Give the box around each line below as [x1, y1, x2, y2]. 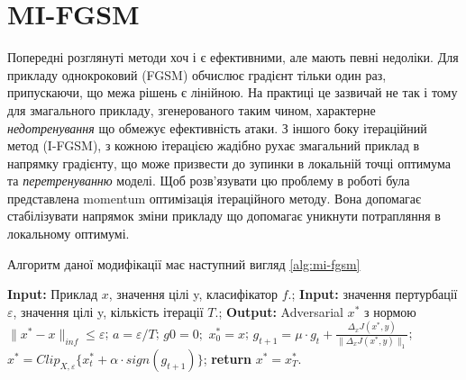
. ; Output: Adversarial [215, 302, 343, 321]
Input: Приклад [7, 285, 98, 303]
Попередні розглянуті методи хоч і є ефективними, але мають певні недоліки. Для [7, 48, 459, 67]
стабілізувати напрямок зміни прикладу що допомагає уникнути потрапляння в [7, 206, 441, 225]
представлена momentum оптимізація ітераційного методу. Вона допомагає [7, 188, 422, 207]
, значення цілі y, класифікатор [108, 285, 279, 303]
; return [203, 348, 252, 367]
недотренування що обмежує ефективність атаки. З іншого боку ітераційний [7, 118, 427, 137]
